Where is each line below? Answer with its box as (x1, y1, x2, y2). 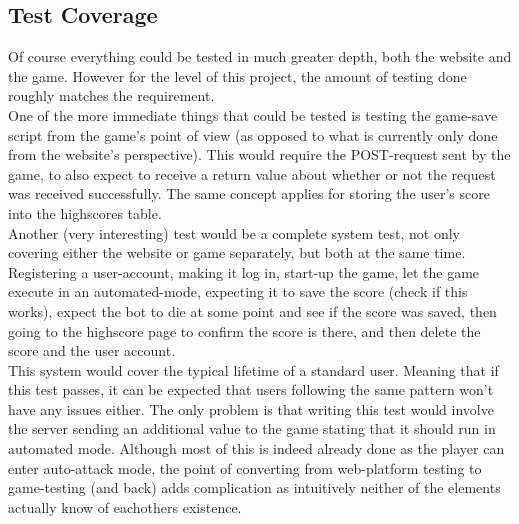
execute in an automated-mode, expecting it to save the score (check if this (8, 281, 468, 302)
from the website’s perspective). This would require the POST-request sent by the (8, 144, 511, 165)
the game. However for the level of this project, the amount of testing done (8, 65, 467, 86)
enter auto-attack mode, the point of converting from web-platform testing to (8, 457, 482, 478)
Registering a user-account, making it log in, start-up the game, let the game (8, 261, 480, 282)
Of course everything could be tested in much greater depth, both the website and (8, 46, 512, 67)
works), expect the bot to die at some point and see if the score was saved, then (8, 300, 497, 321)
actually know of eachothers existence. (8, 496, 242, 517)
